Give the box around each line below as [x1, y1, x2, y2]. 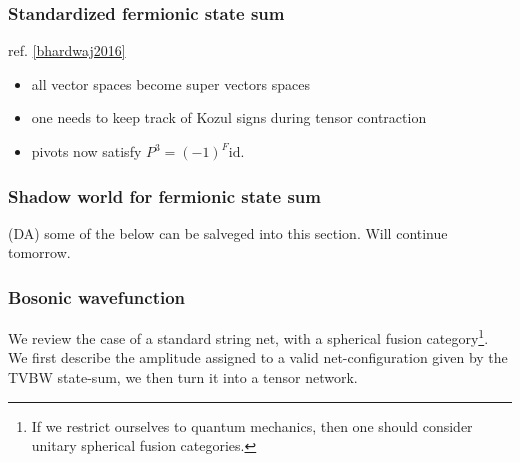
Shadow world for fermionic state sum [8, 183, 321, 208]
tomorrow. [8, 242, 71, 263]
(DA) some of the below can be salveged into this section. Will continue [8, 222, 448, 243]
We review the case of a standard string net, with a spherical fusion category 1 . [8, 325, 489, 348]
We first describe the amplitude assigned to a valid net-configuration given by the [8, 347, 508, 368]
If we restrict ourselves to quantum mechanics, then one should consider [31, 415, 473, 436]
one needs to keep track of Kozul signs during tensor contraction [31, 107, 427, 128]
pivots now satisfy [31, 141, 142, 161]
